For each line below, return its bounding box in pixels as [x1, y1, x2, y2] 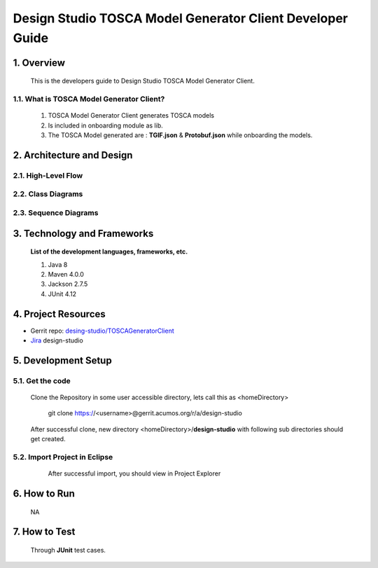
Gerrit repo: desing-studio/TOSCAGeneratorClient [30, 326, 174, 335]
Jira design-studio [30, 336, 83, 345]
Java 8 [48, 260, 68, 269]
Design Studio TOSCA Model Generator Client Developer [13, 11, 348, 26]
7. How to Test [13, 526, 76, 538]
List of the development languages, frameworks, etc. [30, 247, 188, 256]
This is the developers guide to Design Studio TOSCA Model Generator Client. [30, 77, 255, 85]
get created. [30, 435, 66, 443]
